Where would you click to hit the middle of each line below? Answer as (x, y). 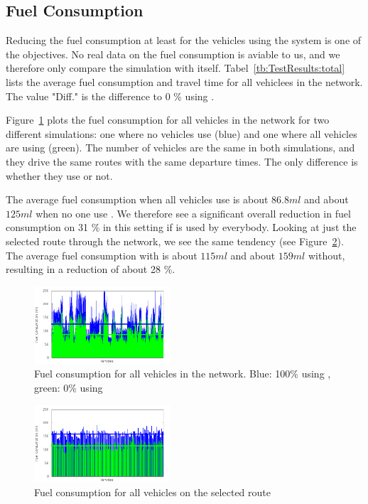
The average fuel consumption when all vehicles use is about (137, 199)
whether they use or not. (59, 175)
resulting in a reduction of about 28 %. (91, 269)
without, (326, 255)
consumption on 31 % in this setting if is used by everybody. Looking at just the (181, 227)
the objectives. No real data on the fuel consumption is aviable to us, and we (173, 54)
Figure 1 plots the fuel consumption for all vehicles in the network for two (168, 120)
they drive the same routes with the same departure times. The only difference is (182, 161)
